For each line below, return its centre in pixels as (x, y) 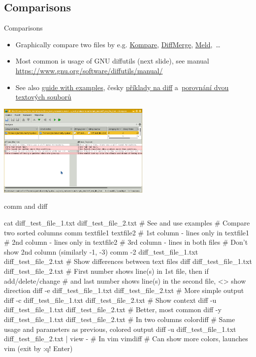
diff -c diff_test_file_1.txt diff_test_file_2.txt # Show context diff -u (110, 300)
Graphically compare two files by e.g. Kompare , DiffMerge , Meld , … (118, 44)
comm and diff (26, 206)
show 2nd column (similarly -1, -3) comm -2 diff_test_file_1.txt (101, 251)
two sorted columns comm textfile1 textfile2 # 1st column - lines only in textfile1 (127, 232)
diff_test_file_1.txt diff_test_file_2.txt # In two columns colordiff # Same (120, 319)
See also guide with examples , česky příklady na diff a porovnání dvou (122, 87)
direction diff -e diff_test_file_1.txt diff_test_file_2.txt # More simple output (124, 290)
